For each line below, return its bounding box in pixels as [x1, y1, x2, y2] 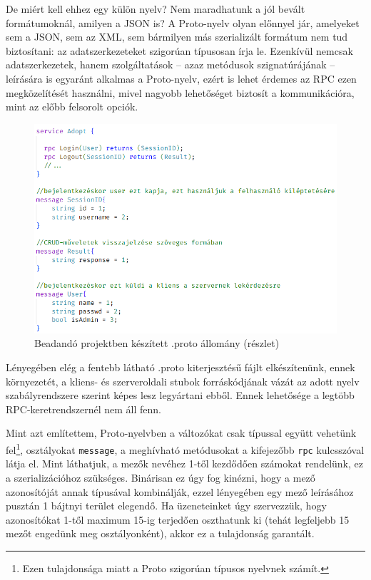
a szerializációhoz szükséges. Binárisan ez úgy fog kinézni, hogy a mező [6, 470, 315, 485]
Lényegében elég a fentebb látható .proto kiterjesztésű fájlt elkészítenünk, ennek [6, 360, 355, 375]
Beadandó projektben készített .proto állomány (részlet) [34, 336, 280, 351]
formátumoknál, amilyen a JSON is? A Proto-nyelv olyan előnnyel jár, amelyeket [6, 15, 360, 30]
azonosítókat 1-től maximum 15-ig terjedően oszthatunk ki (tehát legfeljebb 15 [6, 512, 350, 527]
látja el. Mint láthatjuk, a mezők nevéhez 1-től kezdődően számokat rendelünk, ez [6, 456, 363, 471]
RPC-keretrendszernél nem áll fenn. [6, 401, 161, 416]
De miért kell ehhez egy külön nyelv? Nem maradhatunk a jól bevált [6, 1, 305, 16]
